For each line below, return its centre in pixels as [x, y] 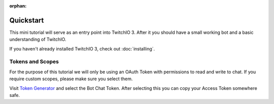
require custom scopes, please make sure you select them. [71, 79]
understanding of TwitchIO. [38, 39]
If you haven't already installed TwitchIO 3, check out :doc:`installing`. [82, 48]
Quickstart [27, 20]
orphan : [18, 6]
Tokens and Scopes [34, 62]
